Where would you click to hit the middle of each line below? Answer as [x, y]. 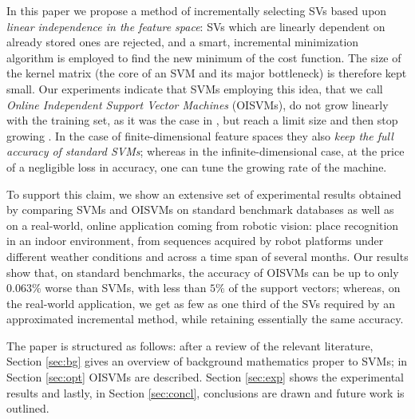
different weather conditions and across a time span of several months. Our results [207, 256]
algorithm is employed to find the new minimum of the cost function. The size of [204, 57]
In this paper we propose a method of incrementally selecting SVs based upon [197, 10]
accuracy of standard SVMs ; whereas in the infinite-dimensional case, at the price [206, 151]
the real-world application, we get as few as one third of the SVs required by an [201, 303]
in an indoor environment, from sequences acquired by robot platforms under [195, 241]
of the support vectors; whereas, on [314, 288]
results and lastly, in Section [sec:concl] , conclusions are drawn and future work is [206, 392]
